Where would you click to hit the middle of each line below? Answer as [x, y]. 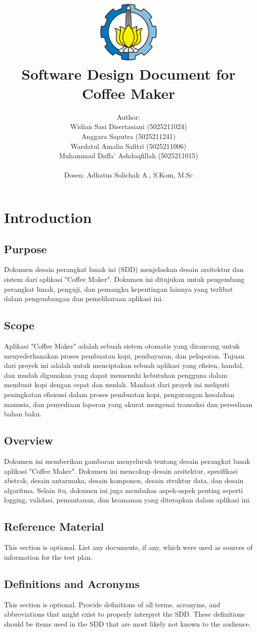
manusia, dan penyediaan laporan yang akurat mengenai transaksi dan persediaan [128, 404]
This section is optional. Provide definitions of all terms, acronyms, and [112, 604]
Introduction [48, 217]
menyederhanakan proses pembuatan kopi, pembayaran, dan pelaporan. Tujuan [124, 355]
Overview [29, 440]
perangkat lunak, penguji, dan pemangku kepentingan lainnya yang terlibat [118, 289]
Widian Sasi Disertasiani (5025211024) [128, 126]
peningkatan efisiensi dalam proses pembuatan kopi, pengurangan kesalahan [119, 394]
